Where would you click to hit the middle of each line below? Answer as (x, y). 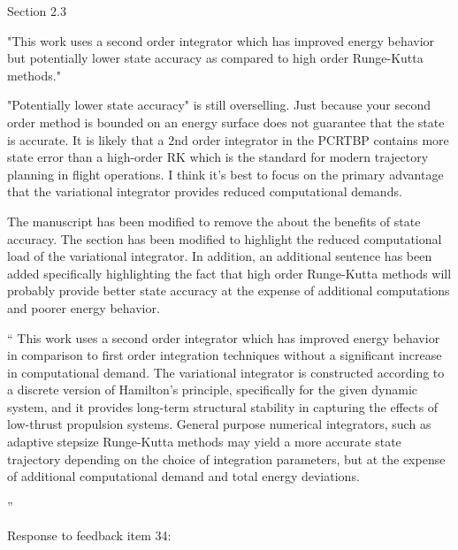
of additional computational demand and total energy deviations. (183, 476)
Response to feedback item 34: (89, 535)
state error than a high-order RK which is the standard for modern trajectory (218, 157)
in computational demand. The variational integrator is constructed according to (226, 372)
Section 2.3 (37, 11)
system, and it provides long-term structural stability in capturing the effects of (223, 406)
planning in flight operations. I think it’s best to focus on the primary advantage (225, 174)
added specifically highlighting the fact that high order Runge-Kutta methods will (229, 273)
